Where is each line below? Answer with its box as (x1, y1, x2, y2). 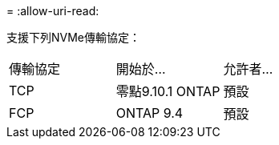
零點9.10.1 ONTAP (115, 83, 220, 99)
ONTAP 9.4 (115, 105, 184, 121)
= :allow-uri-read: (6, 4, 99, 18)
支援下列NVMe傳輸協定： (6, 30, 141, 44)
